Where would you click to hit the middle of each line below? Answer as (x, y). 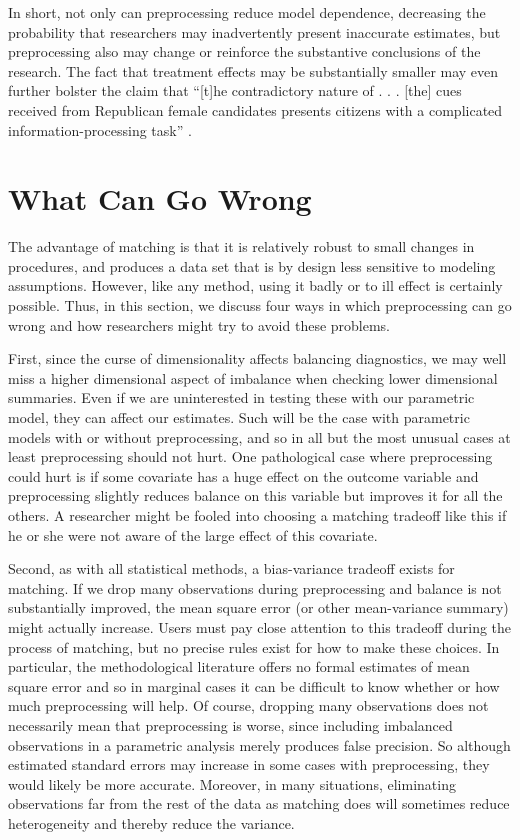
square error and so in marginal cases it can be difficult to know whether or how (254, 685)
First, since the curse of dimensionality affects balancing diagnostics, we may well (257, 358)
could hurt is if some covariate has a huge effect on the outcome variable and (243, 475)
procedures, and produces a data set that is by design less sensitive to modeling (252, 265)
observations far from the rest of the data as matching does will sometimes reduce (259, 803)
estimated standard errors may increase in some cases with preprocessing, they (249, 764)
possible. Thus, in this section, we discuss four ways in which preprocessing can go (260, 305)
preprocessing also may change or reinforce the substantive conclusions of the (244, 51)
